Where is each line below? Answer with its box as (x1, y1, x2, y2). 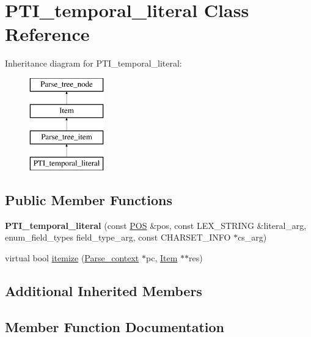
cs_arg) (238, 231, 267, 244)
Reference (5, 21, 90, 46)
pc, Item (146, 252, 178, 264)
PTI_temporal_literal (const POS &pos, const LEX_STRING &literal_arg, (5, 219, 307, 231)
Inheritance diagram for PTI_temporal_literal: (5, 57, 182, 70)
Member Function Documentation (5, 317, 225, 336)
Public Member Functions (5, 190, 172, 209)
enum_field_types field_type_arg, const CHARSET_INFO (5, 231, 231, 244)
